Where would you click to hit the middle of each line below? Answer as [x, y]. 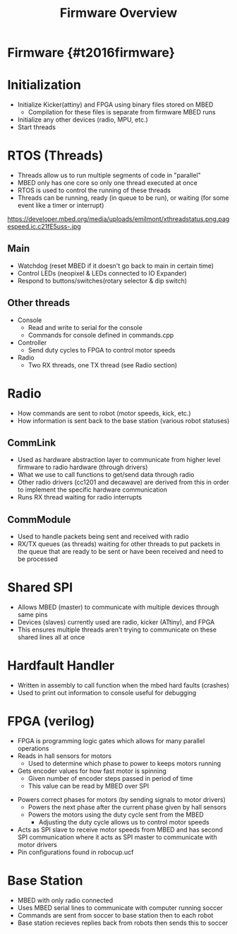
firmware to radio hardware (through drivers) [83, 467]
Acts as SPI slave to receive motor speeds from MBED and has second [120, 830]
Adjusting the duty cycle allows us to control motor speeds [124, 822]
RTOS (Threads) [55, 156]
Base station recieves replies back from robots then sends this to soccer [123, 923]
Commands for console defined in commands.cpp [101, 335]
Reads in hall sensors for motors [64, 756]
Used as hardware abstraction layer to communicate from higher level [119, 460]
